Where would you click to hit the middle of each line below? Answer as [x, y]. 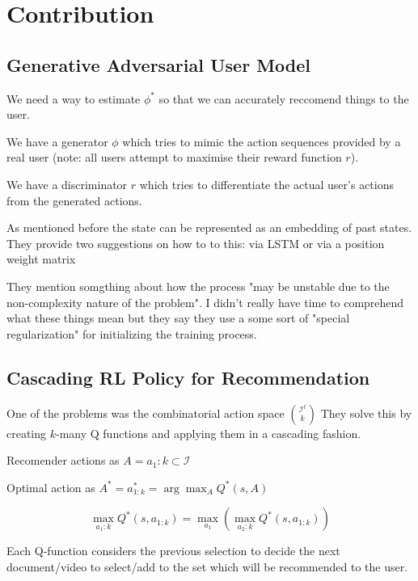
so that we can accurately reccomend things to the [284, 98]
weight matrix [41, 259]
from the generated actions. [74, 200]
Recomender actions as [63, 460]
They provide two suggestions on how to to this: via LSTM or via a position [196, 243]
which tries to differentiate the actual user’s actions [266, 184]
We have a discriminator [67, 184]
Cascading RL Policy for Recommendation [188, 377]
